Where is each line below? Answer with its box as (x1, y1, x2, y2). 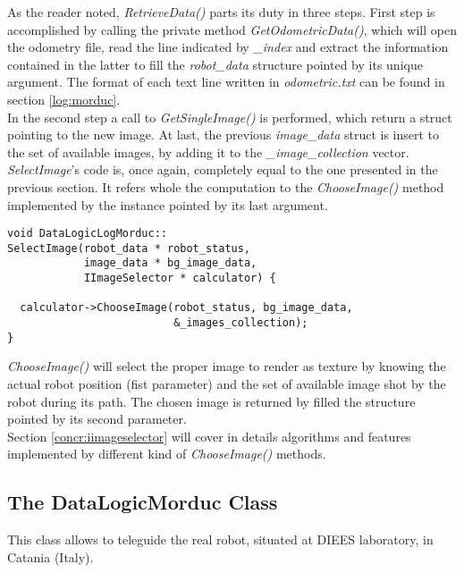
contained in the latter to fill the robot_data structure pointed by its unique (7, 55, 423, 73)
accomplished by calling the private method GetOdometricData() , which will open (7, 20, 457, 38)
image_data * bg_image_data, (83, 257, 257, 270)
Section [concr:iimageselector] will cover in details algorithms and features (7, 426, 411, 445)
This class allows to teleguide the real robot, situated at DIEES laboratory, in (7, 530, 434, 549)
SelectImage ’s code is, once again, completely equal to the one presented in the (7, 160, 438, 179)
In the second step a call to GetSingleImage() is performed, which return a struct (7, 107, 452, 126)
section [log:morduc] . (7, 89, 121, 108)
